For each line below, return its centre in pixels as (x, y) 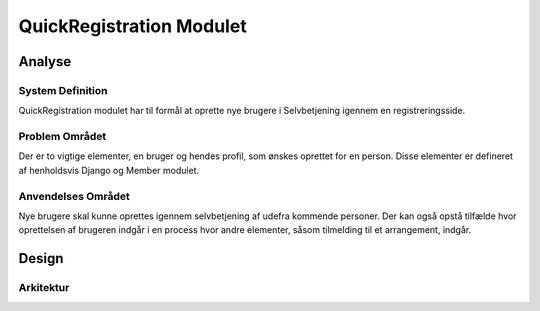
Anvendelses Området (74, 196)
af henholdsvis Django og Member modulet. (109, 170)
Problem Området (62, 137)
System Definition (63, 90)
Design (41, 258)
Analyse (45, 61)
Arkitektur (44, 288)
